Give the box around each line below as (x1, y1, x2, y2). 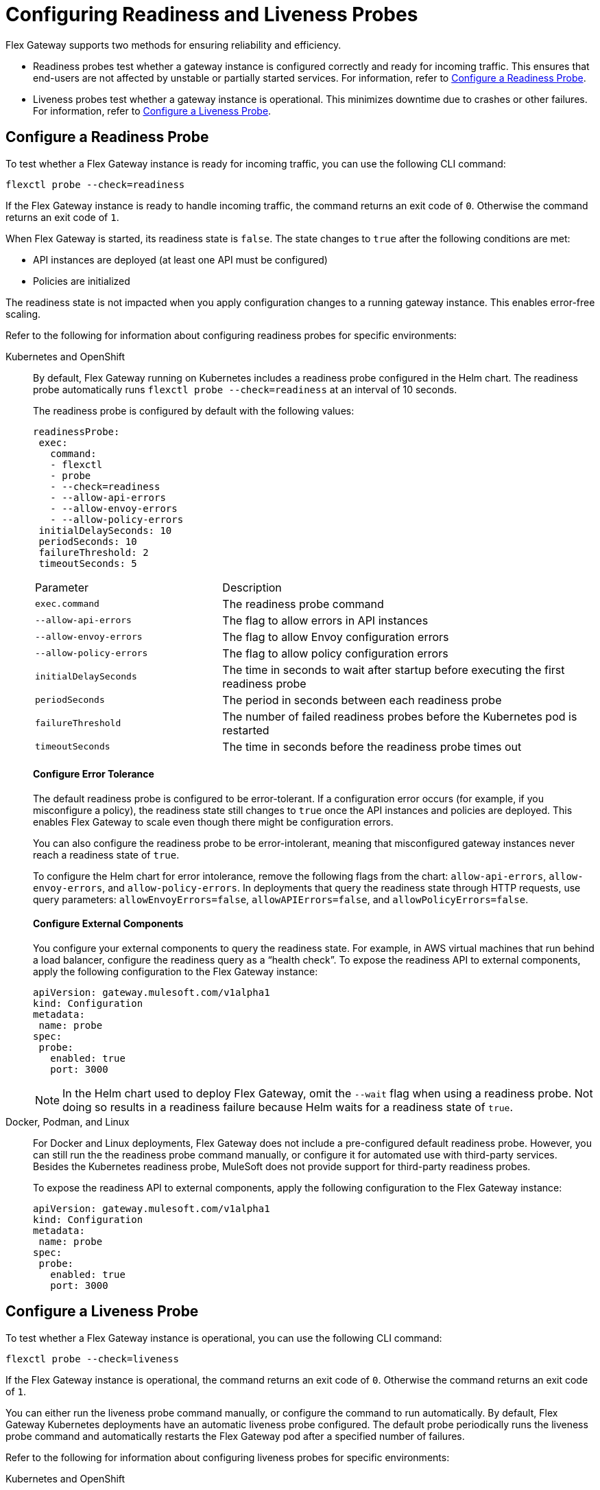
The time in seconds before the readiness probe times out (222, 739, 522, 754)
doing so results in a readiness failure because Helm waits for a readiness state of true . (62, 1100, 514, 1115)
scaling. (5, 307, 41, 320)
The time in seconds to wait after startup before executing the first (222, 662, 565, 677)
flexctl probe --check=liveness (5, 1353, 179, 1364)
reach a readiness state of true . (33, 848, 180, 861)
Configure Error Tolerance (33, 768, 154, 780)
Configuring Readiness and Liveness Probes (5, 3, 418, 26)
